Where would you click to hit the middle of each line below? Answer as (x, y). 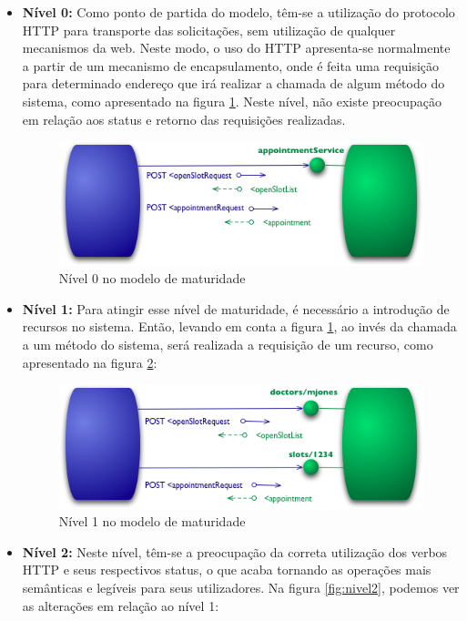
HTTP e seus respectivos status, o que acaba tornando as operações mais (227, 570)
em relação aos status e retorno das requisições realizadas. (184, 119)
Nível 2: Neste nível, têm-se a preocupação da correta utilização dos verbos (235, 551)
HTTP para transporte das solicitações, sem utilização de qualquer (209, 30)
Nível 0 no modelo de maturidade (152, 278)
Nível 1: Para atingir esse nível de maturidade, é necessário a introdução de (236, 308)
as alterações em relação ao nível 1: (121, 605)
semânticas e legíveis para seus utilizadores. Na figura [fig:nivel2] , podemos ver (241, 587)
